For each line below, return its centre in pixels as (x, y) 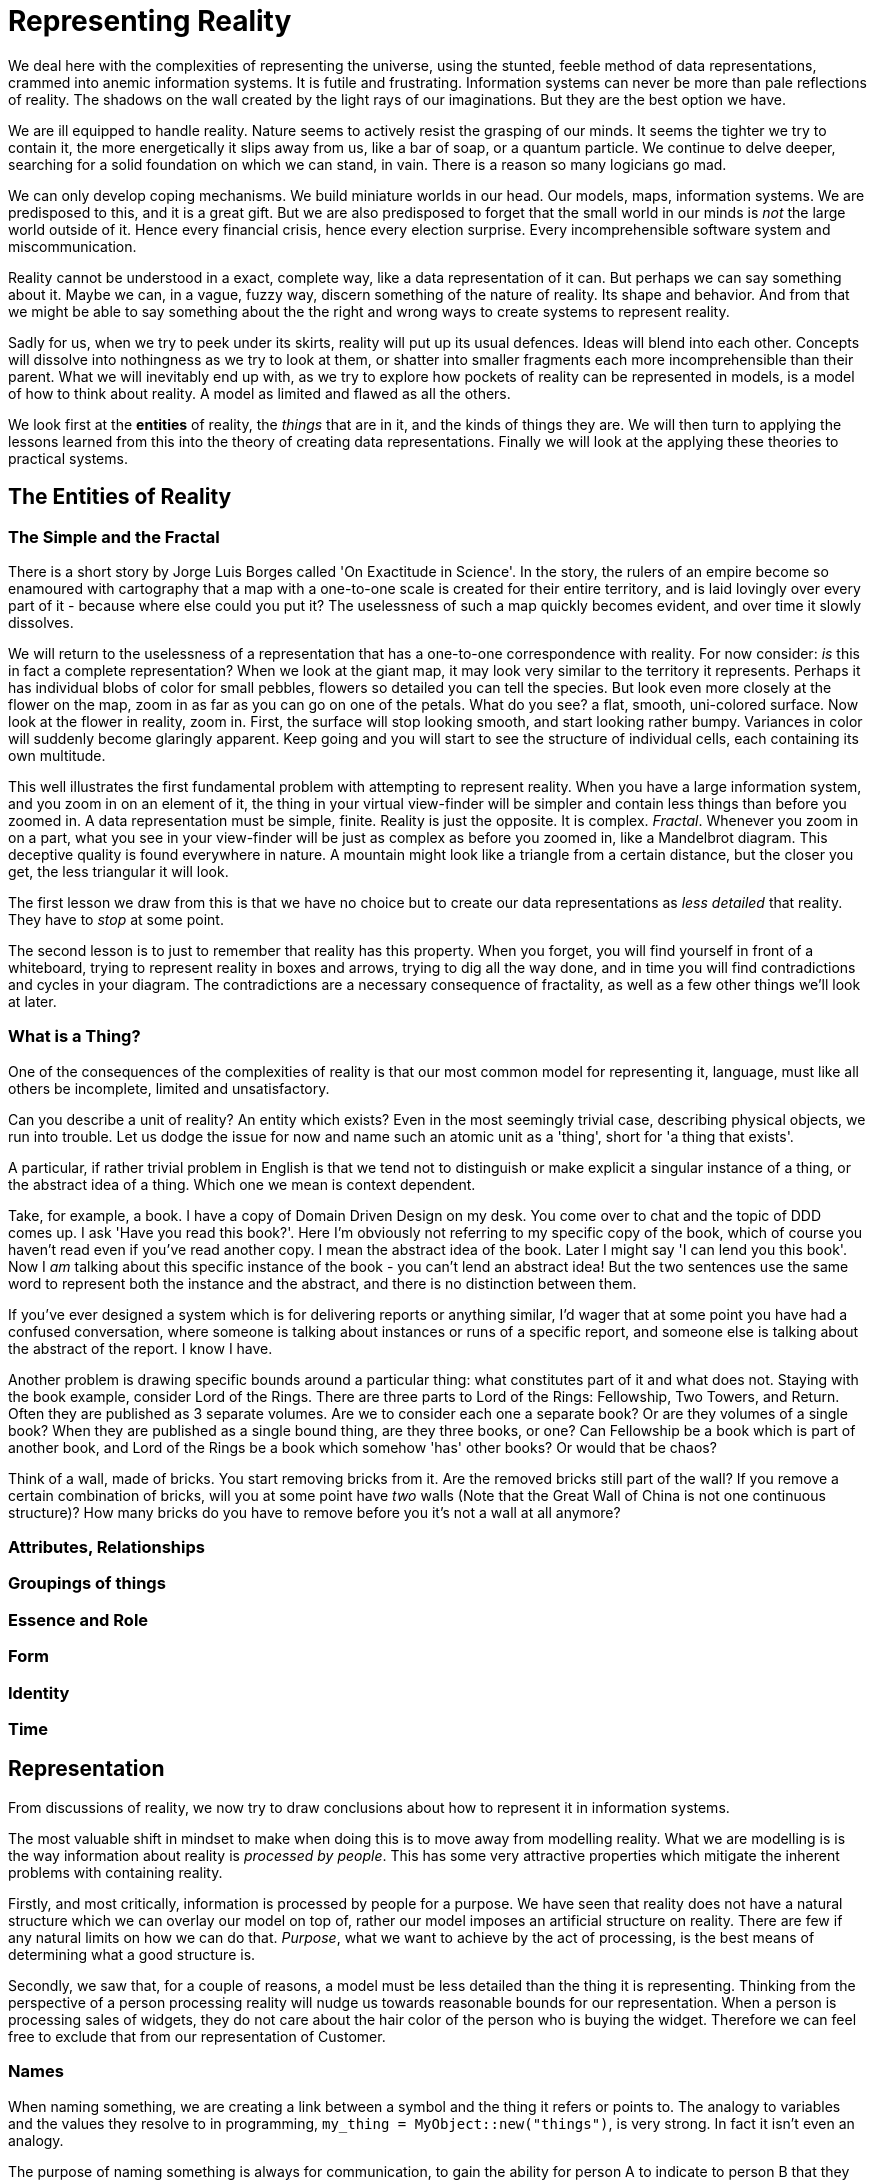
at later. (32, 1001)
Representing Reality (150, 21)
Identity (39, 1692)
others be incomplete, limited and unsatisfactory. (169, 1088)
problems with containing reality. (115, 1872)
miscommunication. (72, 246)
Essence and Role (78, 1619)
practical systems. (68, 458)
